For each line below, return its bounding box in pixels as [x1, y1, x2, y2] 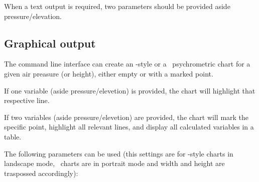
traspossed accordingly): [4, 167, 78, 178]
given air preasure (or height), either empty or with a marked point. [4, 68, 213, 78]
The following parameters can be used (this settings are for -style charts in [4, 148, 233, 158]
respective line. [4, 95, 50, 105]
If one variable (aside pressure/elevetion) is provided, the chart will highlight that [4, 85, 255, 95]
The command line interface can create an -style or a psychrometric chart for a [4, 58, 250, 69]
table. [4, 131, 22, 141]
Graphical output [4, 35, 96, 50]
